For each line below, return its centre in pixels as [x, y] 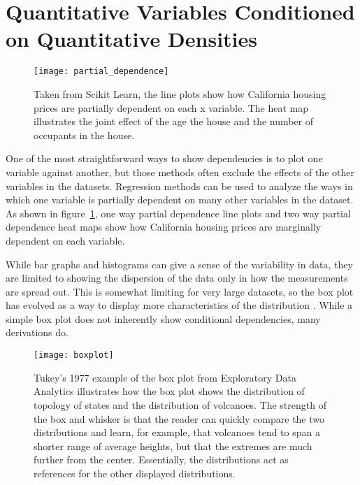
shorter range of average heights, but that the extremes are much [173, 446]
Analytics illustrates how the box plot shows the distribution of [169, 391]
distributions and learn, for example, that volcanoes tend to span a [177, 432]
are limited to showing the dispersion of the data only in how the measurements [177, 278]
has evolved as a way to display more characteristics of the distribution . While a [179, 305]
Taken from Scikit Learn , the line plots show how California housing [180, 93]
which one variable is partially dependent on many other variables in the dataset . [180, 200]
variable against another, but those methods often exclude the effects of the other [180, 172]
